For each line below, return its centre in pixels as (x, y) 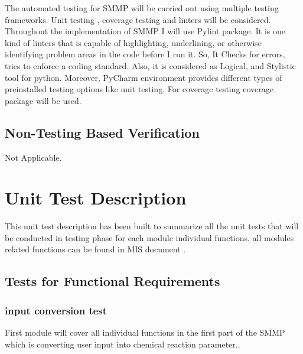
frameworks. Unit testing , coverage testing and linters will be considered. (138, 19)
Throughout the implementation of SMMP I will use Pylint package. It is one (145, 31)
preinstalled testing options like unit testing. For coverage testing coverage (139, 89)
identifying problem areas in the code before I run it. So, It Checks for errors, (145, 54)
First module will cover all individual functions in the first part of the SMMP (145, 332)
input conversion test (56, 310)
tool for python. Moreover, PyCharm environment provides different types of (144, 77)
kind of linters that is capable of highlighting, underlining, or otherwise (133, 42)
